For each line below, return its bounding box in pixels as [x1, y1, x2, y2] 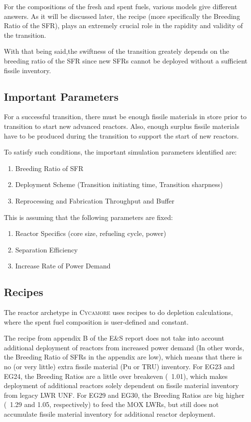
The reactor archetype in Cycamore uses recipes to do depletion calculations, [4, 307, 233, 317]
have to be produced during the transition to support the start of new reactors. [4, 130, 239, 141]
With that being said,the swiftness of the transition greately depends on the [4, 46, 229, 56]
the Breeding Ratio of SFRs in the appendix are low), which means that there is [4, 352, 242, 362]
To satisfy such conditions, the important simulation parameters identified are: [4, 147, 237, 157]
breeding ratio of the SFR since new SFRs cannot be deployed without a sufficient [4, 55, 248, 65]
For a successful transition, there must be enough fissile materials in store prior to [4, 111, 247, 122]
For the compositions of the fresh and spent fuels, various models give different [4, 1, 237, 11]
